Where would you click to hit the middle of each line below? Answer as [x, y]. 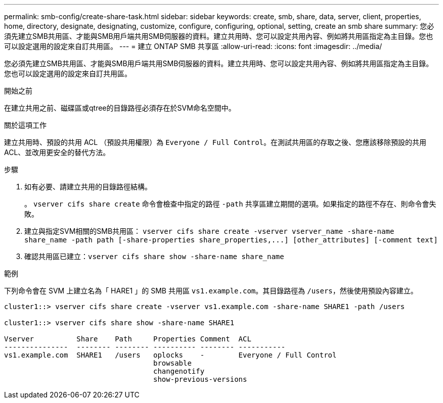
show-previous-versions [200, 379]
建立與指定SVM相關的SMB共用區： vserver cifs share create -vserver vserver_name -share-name [209, 231]
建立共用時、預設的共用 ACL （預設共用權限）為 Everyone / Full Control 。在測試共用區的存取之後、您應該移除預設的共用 [215, 142]
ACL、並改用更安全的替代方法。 [57, 152]
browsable [172, 363]
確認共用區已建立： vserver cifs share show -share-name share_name [154, 256]
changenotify [179, 371]
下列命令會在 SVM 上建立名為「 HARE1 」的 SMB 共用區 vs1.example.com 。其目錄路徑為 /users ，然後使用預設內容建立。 [211, 291]
